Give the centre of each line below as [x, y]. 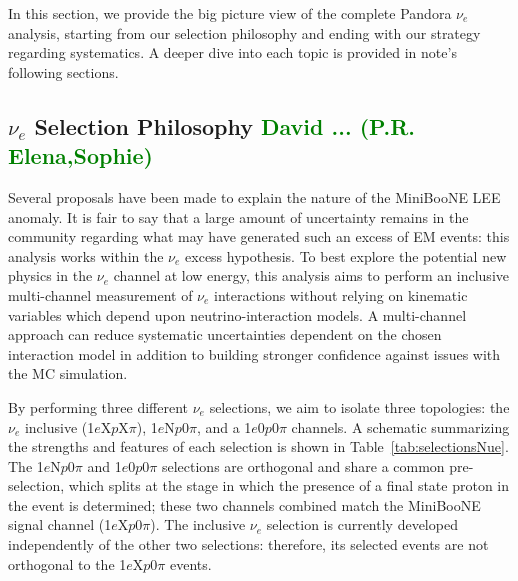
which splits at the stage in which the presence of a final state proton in [289, 485]
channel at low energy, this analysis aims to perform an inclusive [311, 275]
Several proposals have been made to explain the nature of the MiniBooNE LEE [254, 196]
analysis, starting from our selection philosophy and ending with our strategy [244, 32]
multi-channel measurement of [100, 294]
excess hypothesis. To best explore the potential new [346, 255]
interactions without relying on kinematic [341, 294]
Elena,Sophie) [80, 155]
